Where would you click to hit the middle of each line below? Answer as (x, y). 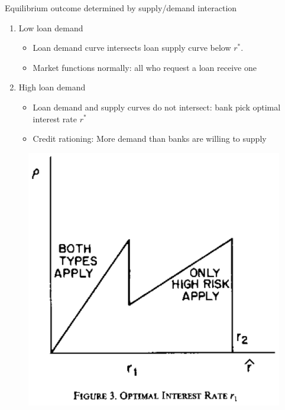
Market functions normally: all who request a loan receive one (145, 67)
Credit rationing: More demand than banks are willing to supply (150, 139)
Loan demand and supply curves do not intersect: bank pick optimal (157, 107)
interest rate (55, 118)
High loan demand (52, 87)
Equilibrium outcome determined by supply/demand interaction (121, 8)
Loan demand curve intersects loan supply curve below (132, 48)
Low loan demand (51, 27)
